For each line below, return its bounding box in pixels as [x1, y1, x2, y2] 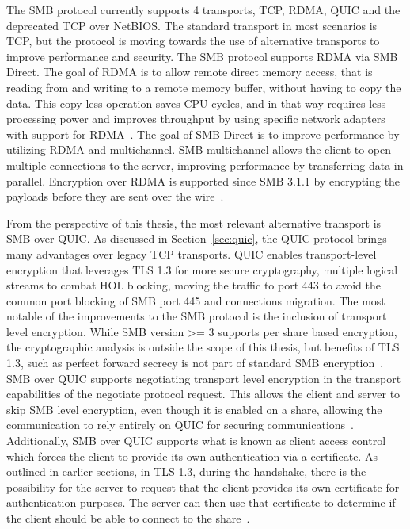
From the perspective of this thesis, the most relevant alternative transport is [6, 214, 382, 231]
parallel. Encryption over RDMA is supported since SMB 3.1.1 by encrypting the [6, 172, 401, 189]
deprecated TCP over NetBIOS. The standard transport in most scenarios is [6, 17, 378, 33]
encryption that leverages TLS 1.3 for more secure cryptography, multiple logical [6, 261, 398, 278]
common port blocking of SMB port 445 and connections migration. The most [6, 292, 385, 309]
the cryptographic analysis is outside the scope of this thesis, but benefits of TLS [6, 339, 400, 355]
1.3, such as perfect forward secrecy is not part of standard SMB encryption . [6, 355, 384, 371]
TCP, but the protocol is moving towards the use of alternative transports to [6, 33, 380, 49]
